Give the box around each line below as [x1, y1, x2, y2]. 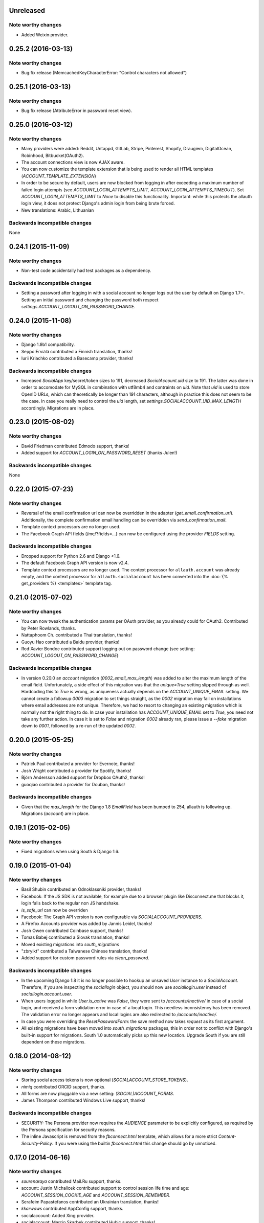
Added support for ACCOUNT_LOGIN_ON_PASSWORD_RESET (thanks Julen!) [21, 450, 177, 456]
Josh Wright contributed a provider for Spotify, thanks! [21, 768, 132, 773]
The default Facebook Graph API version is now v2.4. [21, 560, 129, 566]
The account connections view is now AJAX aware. [21, 159, 125, 165]
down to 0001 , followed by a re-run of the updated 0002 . [21, 723, 136, 729]
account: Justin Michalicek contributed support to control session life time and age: [21, 1185, 190, 1191]
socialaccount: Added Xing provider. [21, 1212, 95, 1218]
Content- [218, 1133, 237, 1139]
